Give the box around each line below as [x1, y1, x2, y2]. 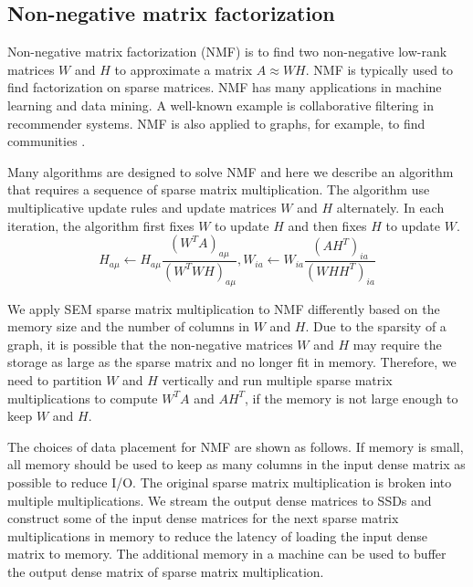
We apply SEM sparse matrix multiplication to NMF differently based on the [7, 299, 440, 318]
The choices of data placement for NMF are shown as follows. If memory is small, [7, 436, 464, 456]
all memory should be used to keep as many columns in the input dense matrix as [7, 455, 466, 474]
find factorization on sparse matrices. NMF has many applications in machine [7, 78, 442, 97]
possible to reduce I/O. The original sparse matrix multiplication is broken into [7, 472, 452, 491]
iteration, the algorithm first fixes [7, 215, 194, 235]
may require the [352, 334, 442, 353]
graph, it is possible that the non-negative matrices [7, 334, 293, 353]
